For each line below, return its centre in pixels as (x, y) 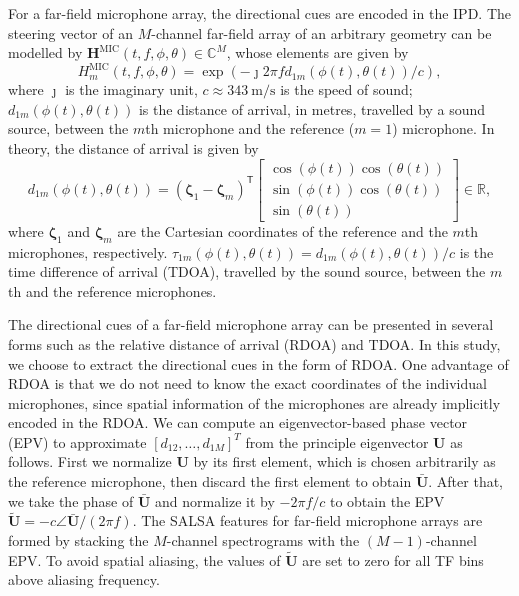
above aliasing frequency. (84, 579)
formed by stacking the (78, 540)
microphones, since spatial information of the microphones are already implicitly (254, 402)
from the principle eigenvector (337, 441)
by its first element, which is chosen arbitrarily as (344, 461)
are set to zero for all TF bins (393, 559)
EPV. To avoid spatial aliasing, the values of (144, 559)
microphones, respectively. (88, 251)
